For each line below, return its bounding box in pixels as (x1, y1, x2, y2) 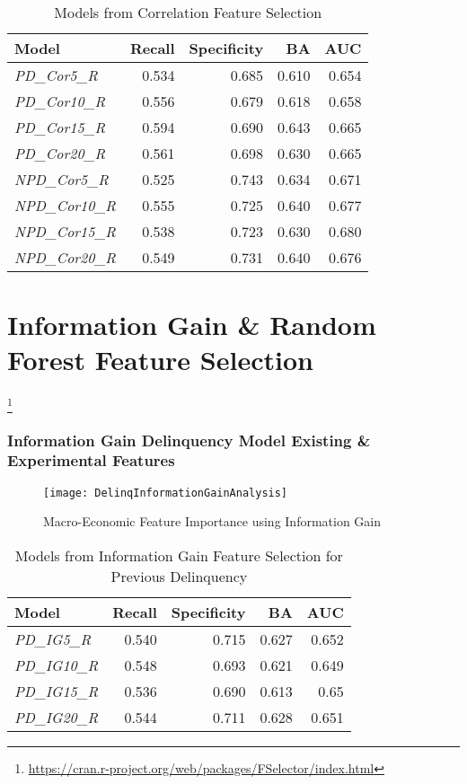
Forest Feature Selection (7, 341, 313, 378)
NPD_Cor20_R (14, 247, 116, 268)
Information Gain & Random (7, 306, 376, 343)
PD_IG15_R (14, 681, 99, 702)
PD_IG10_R (14, 655, 99, 676)
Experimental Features (7, 449, 175, 471)
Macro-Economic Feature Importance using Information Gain (43, 512, 382, 531)
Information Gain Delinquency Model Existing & (7, 428, 371, 451)
